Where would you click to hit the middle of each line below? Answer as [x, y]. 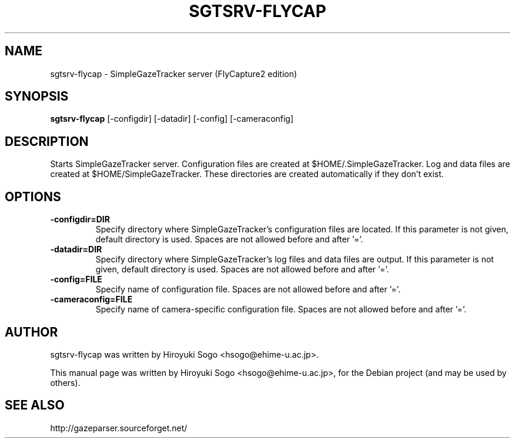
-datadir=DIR [76, 249]
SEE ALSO [35, 405]
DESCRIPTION [47, 141]
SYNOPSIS [37, 96]
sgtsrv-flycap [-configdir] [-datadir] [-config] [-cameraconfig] [172, 119]
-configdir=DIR [80, 219]
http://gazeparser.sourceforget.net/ [119, 428]
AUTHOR [31, 332]
